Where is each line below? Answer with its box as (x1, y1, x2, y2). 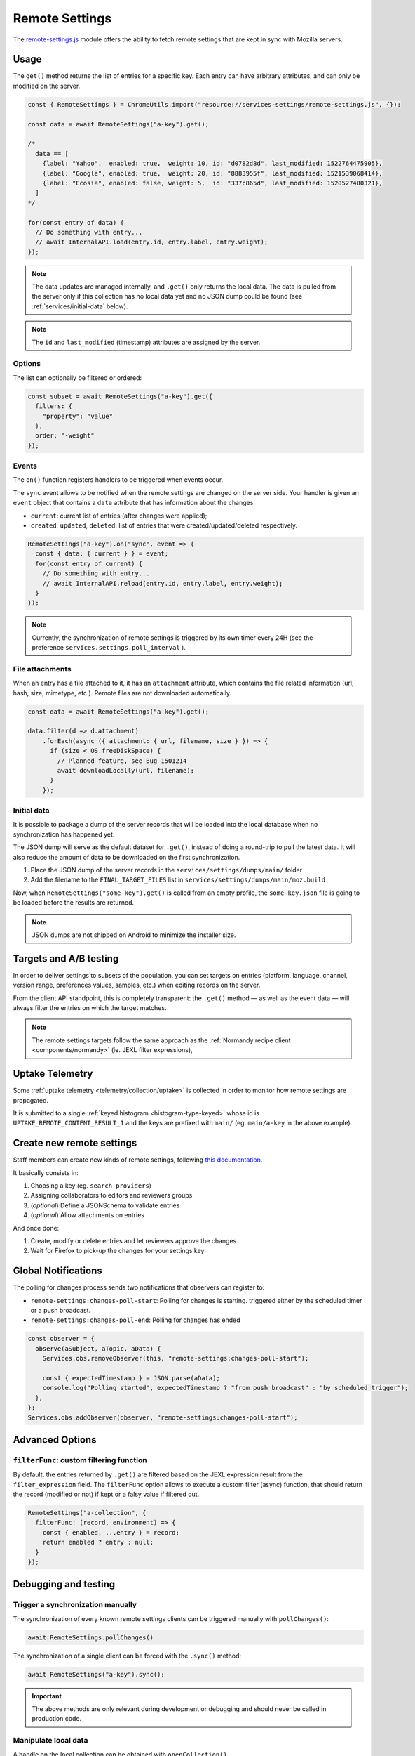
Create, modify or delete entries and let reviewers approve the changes (30, 1236, 237, 1245)
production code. (32, 1715, 82, 1723)
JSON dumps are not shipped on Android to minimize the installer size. (32, 931, 236, 939)
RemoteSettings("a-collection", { (27, 1509, 147, 1517)
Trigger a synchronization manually (13, 1600, 137, 1610)
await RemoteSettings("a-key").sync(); (27, 1670, 165, 1678)
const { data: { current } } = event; (35, 550, 168, 558)
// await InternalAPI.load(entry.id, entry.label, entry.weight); (35, 238, 268, 246)
